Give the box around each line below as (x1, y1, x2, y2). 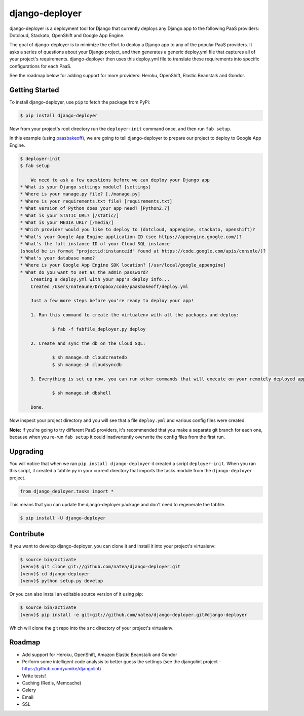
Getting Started (9, 85, 59, 94)
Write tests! (22, 673, 46, 679)
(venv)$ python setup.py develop (20, 578, 103, 584)
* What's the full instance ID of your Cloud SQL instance (20, 241, 170, 247)
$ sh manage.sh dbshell (52, 390, 111, 396)
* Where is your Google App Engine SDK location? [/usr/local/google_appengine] (20, 262, 226, 268)
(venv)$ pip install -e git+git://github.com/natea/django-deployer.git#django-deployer (20, 612, 248, 617)
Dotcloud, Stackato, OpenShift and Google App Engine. (9, 32, 125, 38)
